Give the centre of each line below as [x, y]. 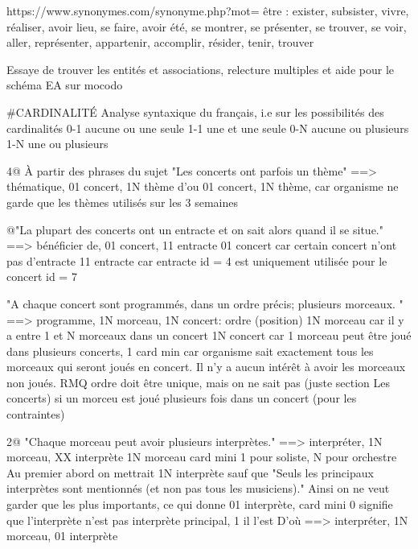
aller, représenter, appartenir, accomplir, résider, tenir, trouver [160, 42]
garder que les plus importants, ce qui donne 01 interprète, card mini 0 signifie [200, 504]
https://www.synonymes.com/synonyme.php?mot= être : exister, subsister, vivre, [208, 10]
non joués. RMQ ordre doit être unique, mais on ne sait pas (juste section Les [199, 382]
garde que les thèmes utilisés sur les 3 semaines [123, 202]
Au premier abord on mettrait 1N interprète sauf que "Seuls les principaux [190, 472]
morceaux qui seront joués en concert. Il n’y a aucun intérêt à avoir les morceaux [206, 367]
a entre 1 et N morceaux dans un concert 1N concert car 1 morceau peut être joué [209, 335]
